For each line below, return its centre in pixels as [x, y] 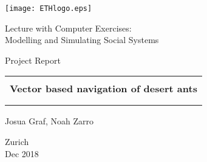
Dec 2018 [22, 153]
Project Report [33, 60]
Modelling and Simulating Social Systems [82, 40]
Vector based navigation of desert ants [103, 89]
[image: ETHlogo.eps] [49, 8]
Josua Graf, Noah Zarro [49, 121]
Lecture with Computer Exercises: [68, 28]
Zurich [17, 142]
